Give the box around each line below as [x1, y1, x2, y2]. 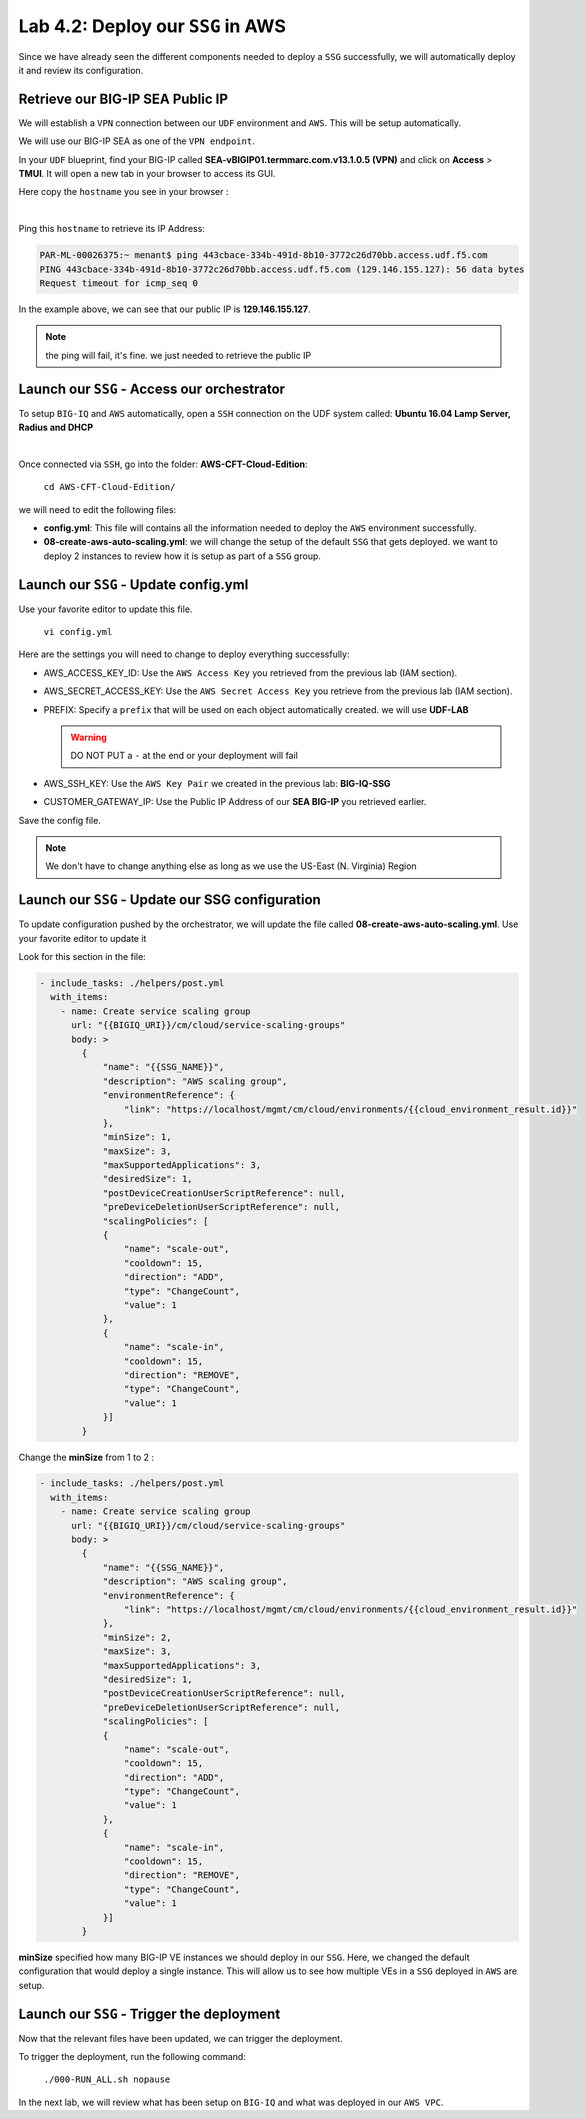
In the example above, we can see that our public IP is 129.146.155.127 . [18, 303, 311, 315]
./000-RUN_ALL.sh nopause [43, 2074, 171, 2085]
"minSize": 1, [102, 1131, 172, 1143]
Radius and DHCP [18, 421, 94, 434]
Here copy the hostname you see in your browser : [18, 186, 229, 198]
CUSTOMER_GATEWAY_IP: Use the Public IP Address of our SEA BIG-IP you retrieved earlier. [43, 796, 427, 808]
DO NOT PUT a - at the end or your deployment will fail [70, 750, 299, 762]
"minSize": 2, [102, 1631, 172, 1643]
